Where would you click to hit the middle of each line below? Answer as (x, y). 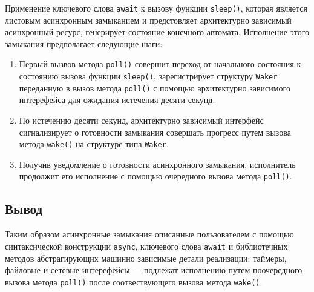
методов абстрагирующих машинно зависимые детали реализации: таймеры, (146, 258)
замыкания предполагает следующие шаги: (84, 43)
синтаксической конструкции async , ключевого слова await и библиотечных (146, 246)
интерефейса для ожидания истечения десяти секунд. (117, 100)
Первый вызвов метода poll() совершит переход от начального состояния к (160, 64)
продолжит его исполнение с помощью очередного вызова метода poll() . (155, 176)
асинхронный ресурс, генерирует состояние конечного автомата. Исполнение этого (157, 32)
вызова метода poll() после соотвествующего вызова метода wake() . (134, 281)
